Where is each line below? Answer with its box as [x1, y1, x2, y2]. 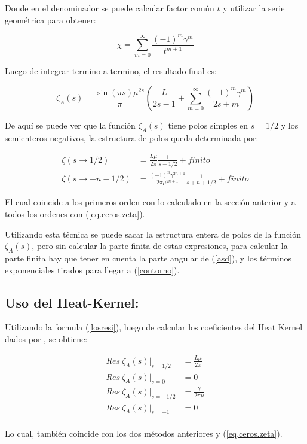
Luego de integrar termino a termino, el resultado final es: [5, 65, 217, 77]
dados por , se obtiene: [5, 332, 88, 345]
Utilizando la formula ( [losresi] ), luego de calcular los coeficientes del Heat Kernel [5, 321, 303, 333]
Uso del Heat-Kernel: [5, 293, 139, 311]
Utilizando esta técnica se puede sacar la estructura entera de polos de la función [5, 227, 301, 240]
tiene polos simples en [168, 119, 248, 132]
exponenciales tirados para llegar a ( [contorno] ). [5, 263, 180, 276]
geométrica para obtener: [5, 13, 96, 26]
